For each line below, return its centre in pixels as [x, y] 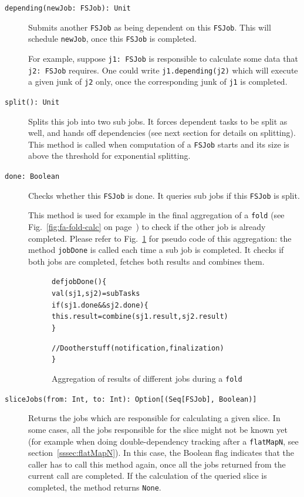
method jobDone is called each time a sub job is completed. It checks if [156, 250]
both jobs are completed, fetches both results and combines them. [146, 261]
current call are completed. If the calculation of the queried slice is [148, 476]
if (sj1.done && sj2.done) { [100, 305]
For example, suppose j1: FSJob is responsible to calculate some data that [163, 58]
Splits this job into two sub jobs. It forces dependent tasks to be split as [158, 121]
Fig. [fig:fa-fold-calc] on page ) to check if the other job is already [147, 226]
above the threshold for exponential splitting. [109, 156]
